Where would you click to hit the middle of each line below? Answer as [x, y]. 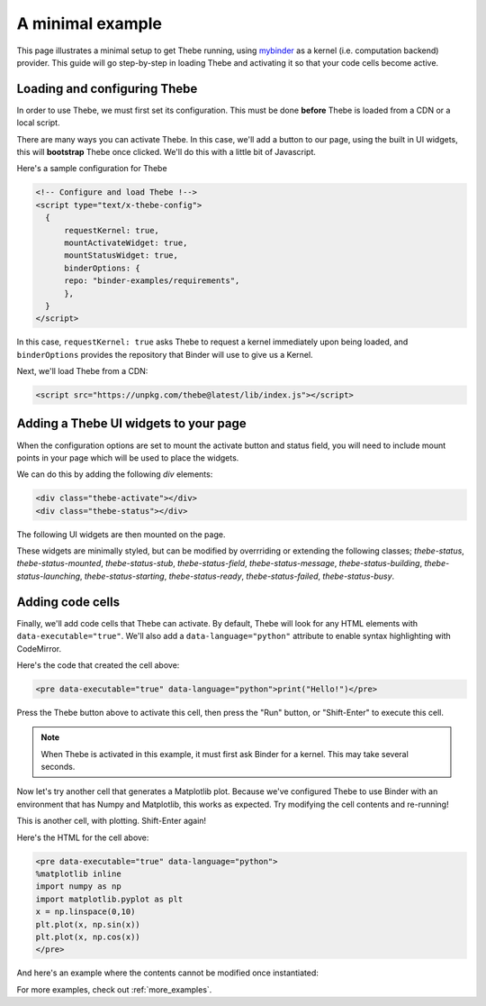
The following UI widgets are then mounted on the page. [121, 534]
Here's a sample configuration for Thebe [92, 169]
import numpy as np [78, 887]
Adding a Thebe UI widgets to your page [131, 424]
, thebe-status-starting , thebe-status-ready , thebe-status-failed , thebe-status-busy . [237, 576]
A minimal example [89, 23]
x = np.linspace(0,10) [85, 912]
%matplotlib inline [78, 874]
